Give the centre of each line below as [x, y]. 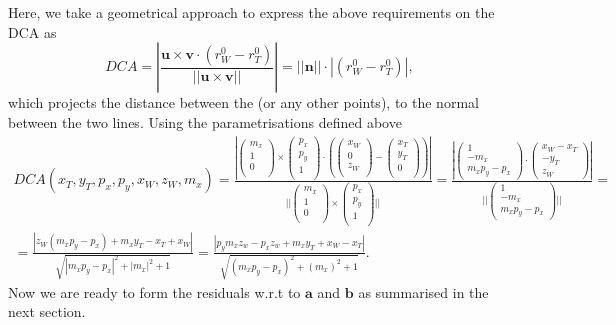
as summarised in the [423, 291]
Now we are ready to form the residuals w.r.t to [154, 291]
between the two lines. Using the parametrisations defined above [205, 121]
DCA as [32, 31]
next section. [47, 311]
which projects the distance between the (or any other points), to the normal [243, 102]
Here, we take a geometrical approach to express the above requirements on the [251, 12]
